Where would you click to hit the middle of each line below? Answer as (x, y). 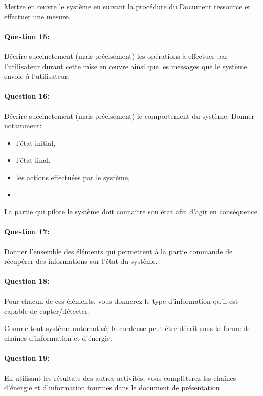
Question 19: (27, 358)
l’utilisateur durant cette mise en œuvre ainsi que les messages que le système (126, 66)
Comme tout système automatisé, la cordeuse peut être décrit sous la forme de (127, 328)
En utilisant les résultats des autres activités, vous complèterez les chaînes (120, 377)
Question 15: (27, 36)
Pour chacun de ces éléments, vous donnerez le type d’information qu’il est (121, 301)
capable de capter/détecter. (47, 311)
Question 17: (27, 232)
